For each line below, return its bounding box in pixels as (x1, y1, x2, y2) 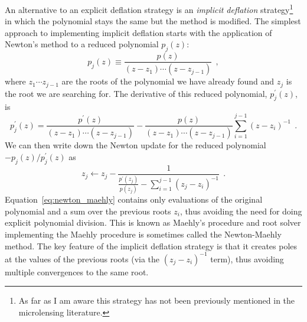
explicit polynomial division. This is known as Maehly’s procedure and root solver (5, 216, 301, 229)
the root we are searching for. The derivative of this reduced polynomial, (5, 87, 267, 99)
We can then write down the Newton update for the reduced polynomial (5, 139, 266, 151)
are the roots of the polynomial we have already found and (61, 75, 275, 87)
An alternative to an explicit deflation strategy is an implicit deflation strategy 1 (5, 2, 293, 15)
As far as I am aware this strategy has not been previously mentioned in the (18, 294, 295, 307)
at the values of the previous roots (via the (5, 252, 160, 265)
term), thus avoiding (210, 252, 284, 265)
